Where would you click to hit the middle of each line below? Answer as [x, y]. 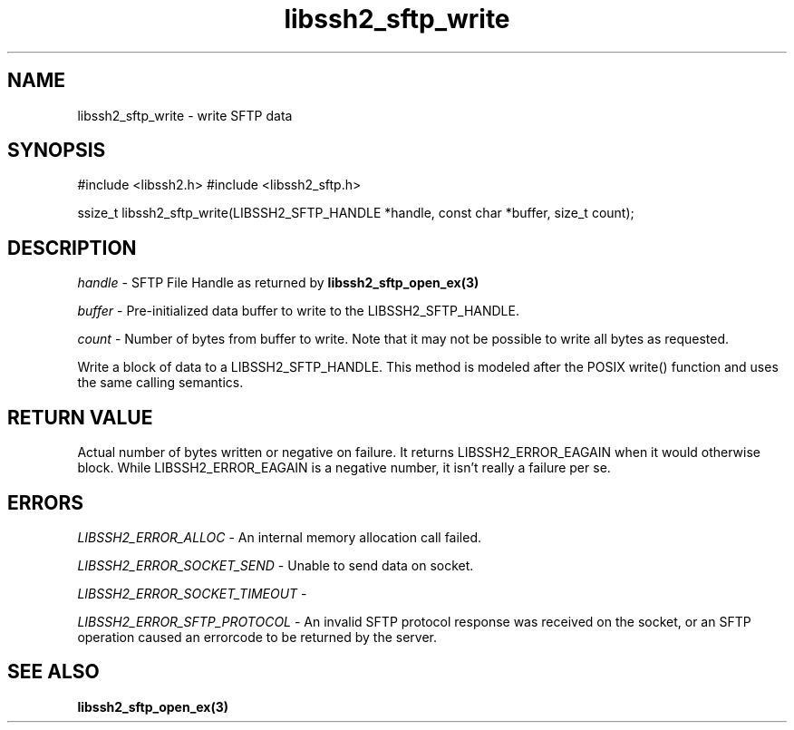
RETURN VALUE [80, 417]
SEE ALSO [53, 672]
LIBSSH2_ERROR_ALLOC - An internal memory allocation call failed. [280, 537]
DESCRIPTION [72, 248]
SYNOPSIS [57, 151]
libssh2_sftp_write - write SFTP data [185, 115]
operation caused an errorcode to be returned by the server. [257, 637]
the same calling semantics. [160, 383]
